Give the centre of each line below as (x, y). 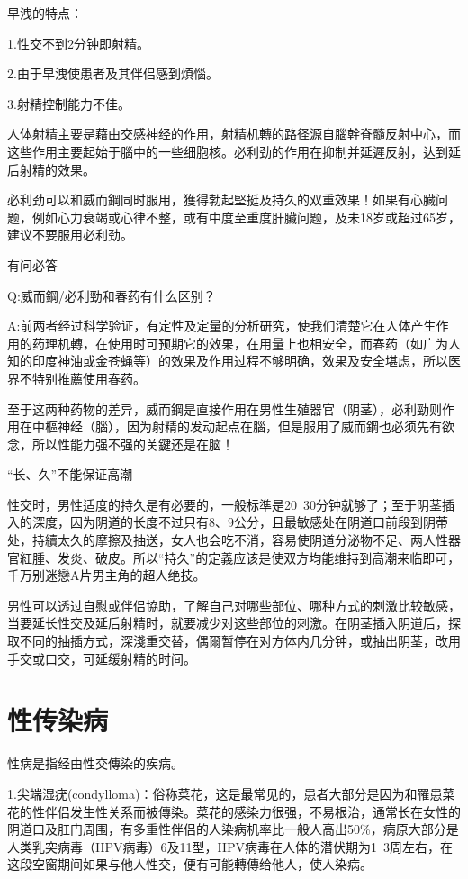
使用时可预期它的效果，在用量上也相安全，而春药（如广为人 (284, 343)
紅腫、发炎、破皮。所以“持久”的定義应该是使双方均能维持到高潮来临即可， (240, 557)
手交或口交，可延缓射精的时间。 (102, 658)
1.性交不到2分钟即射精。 (78, 43)
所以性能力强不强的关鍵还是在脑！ (133, 444)
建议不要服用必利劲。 (70, 235)
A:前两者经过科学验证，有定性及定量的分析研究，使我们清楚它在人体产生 (222, 326)
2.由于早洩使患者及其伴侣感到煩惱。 (113, 73)
